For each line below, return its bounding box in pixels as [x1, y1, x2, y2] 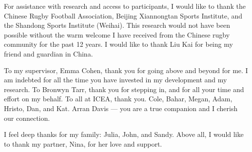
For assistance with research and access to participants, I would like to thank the [4, 1, 246, 11]
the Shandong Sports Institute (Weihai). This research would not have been [4, 20, 231, 30]
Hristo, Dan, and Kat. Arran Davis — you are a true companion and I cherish [4, 103, 238, 113]
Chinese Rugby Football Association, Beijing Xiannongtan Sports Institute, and [4, 10, 243, 20]
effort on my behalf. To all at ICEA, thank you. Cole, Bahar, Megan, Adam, [4, 94, 233, 104]
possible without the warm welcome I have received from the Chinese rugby [4, 29, 230, 39]
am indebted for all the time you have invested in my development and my [4, 75, 227, 85]
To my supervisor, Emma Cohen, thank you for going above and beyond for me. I [4, 65, 248, 75]
